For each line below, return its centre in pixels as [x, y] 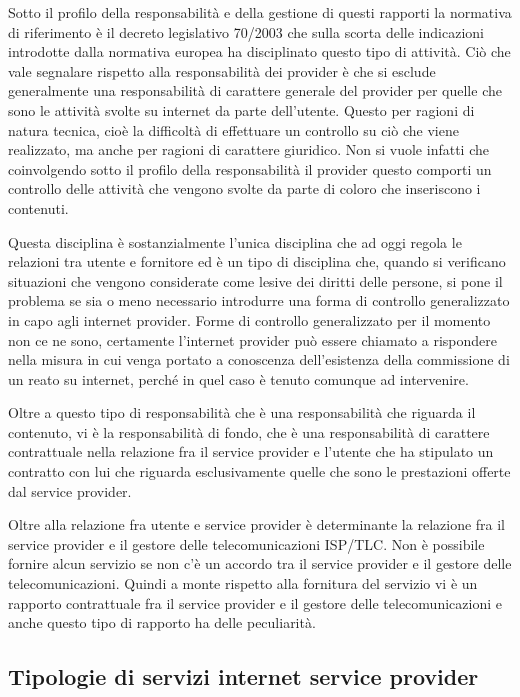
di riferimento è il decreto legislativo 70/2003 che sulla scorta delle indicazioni [246, 31]
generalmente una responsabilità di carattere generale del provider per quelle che [255, 90]
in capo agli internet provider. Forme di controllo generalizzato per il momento [249, 319]
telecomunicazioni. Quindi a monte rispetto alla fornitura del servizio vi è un [243, 583]
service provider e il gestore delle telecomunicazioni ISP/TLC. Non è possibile [246, 543]
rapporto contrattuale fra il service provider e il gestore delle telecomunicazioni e [255, 602]
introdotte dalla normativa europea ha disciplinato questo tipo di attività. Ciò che [259, 51]
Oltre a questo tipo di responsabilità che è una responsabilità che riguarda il [242, 412]
